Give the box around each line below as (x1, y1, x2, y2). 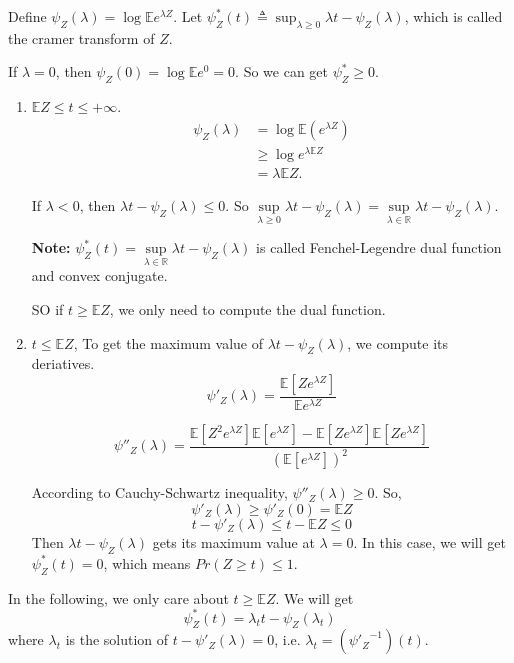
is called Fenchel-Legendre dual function (256, 237, 502, 258)
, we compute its (347, 332, 449, 353)
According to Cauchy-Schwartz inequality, (31, 482, 288, 503)
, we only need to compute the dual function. (109, 298, 386, 319)
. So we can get (235, 61, 329, 82)
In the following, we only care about (8, 587, 229, 608)
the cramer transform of (8, 27, 155, 48)
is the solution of (65, 629, 169, 650)
